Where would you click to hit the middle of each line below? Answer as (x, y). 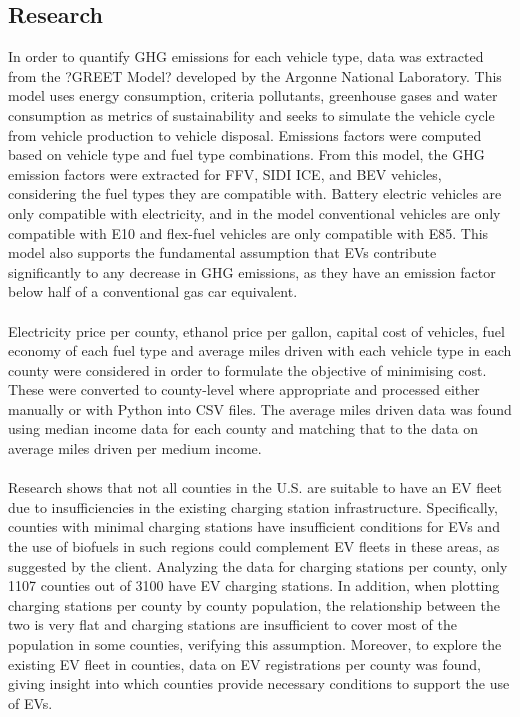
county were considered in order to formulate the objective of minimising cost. (247, 369)
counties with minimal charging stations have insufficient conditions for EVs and (254, 526)
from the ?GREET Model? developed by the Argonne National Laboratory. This (255, 75)
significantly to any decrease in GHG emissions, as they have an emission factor (252, 271)
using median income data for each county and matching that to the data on (243, 428)
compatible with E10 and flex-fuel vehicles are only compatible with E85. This (248, 232)
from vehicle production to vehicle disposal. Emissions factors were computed (245, 134)
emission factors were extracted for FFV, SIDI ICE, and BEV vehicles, (225, 173)
